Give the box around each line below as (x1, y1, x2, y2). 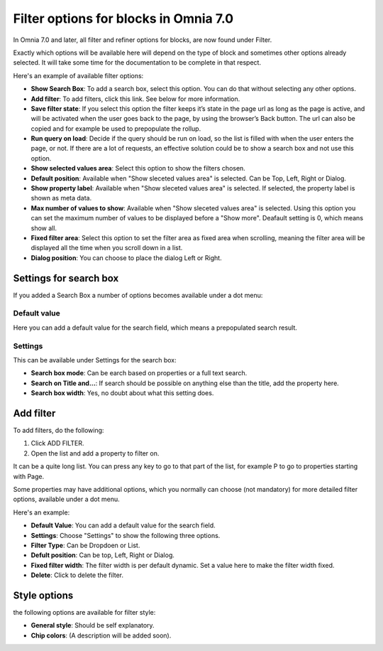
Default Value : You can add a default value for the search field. (30, 521, 216, 529)
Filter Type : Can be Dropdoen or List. (30, 541, 140, 549)
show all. (30, 224, 57, 232)
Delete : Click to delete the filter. (30, 571, 124, 579)
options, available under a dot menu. (13, 495, 120, 504)
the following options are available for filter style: (13, 608, 156, 616)
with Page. (13, 472, 45, 480)
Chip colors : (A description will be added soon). (30, 631, 172, 640)
